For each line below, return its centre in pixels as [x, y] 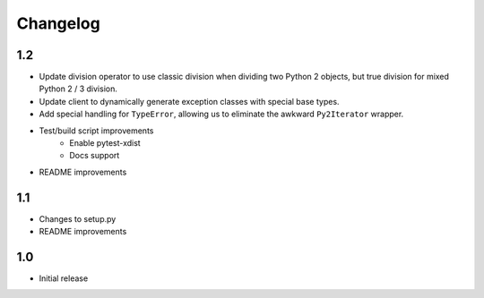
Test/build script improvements [96, 131]
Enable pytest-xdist [105, 143]
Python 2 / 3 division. [78, 89]
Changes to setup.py [78, 218]
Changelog [58, 23]
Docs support [95, 156]
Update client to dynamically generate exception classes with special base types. [189, 101]
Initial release [64, 278]
